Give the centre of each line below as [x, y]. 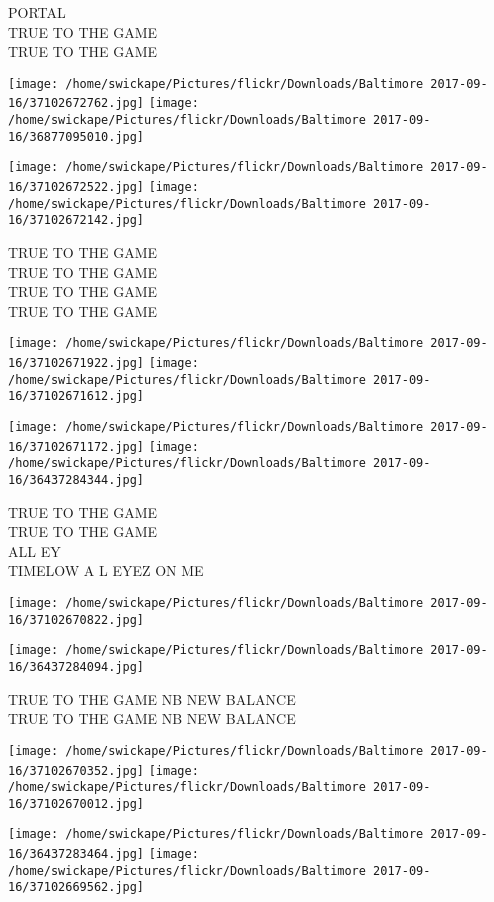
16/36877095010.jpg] [76, 136]
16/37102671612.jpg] [76, 396]
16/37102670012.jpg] [76, 803]
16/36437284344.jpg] [76, 480]
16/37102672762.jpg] [76, 103]
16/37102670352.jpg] [76, 770]
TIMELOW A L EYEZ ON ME [106, 570]
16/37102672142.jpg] [76, 220]
